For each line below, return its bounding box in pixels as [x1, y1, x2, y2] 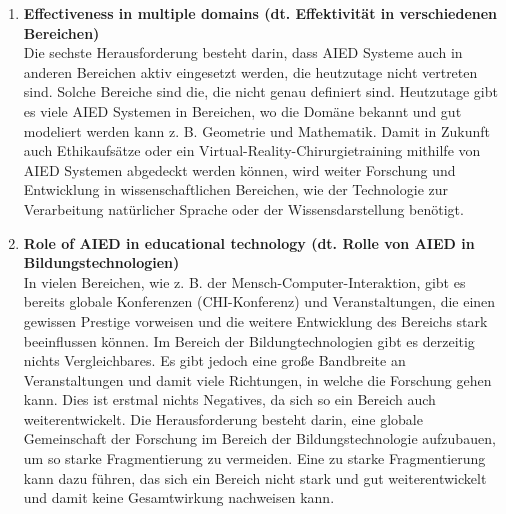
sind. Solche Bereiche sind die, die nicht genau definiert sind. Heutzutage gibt [23, 81, 498, 102]
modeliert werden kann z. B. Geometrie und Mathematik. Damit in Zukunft [23, 120, 490, 141]
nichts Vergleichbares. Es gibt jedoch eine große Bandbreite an [23, 350, 406, 371]
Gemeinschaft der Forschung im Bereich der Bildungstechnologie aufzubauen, [23, 428, 496, 449]
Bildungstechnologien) [23, 252, 180, 273]
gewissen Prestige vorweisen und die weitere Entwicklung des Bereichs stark [23, 310, 488, 331]
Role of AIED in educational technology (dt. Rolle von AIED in [23, 232, 475, 253]
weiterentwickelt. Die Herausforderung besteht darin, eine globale [23, 408, 423, 429]
